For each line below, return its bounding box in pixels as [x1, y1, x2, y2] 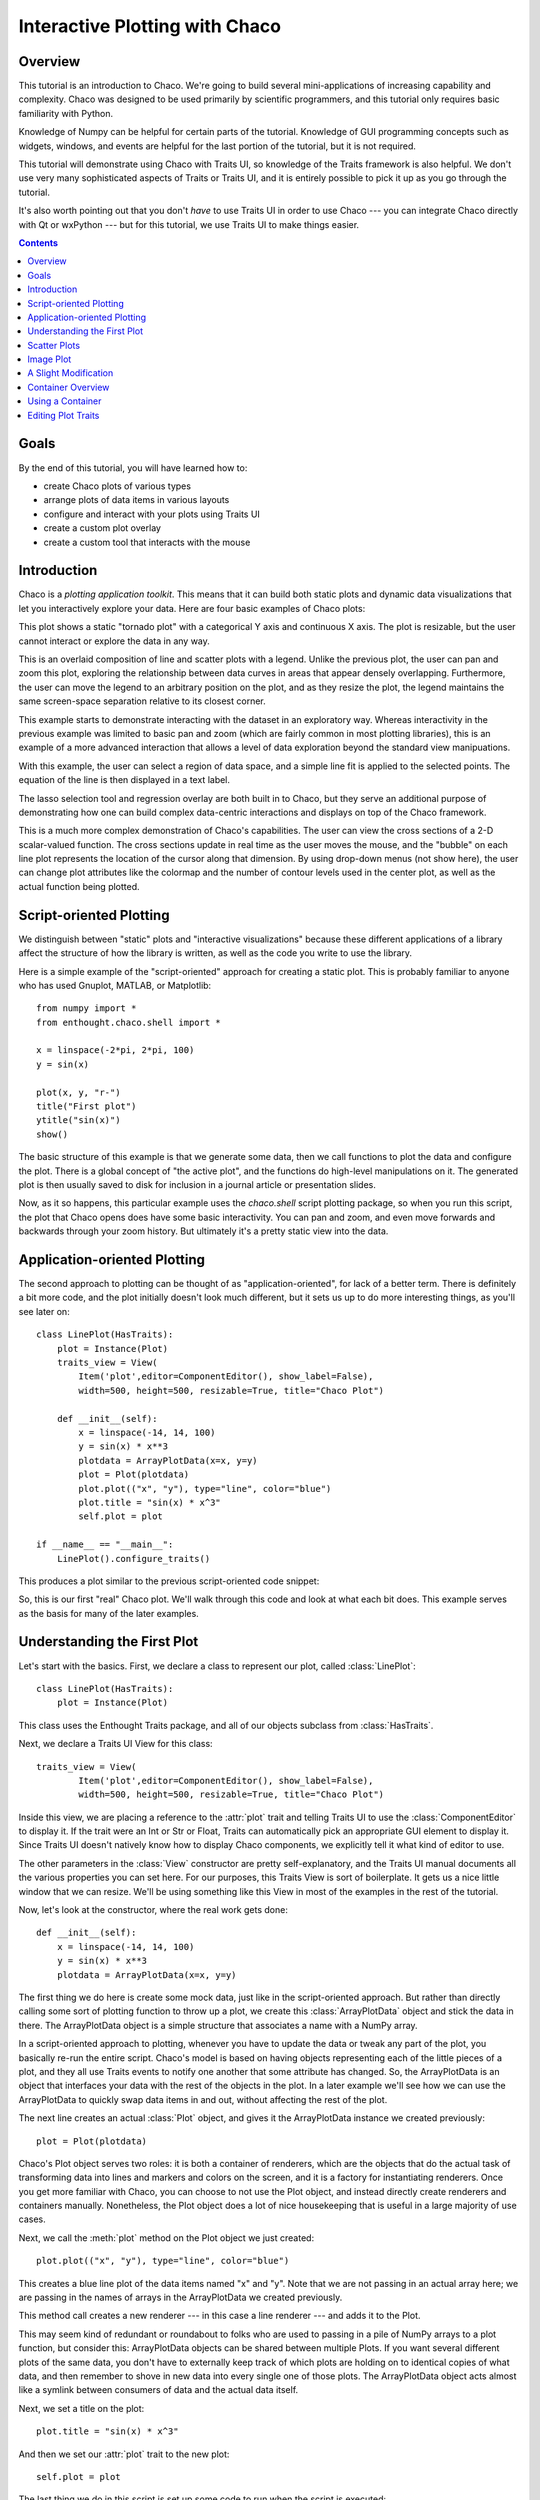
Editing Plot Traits [27, 409, 100, 421]
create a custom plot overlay [43, 522, 162, 534]
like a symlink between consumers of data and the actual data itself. [18, 2384, 299, 2396]
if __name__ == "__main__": [36, 1539, 174, 1550]
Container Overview [27, 381, 110, 393]
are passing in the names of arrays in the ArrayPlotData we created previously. [18, 2291, 343, 2304]
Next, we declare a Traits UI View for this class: [18, 1738, 214, 1750]
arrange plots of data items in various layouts [43, 494, 230, 506]
